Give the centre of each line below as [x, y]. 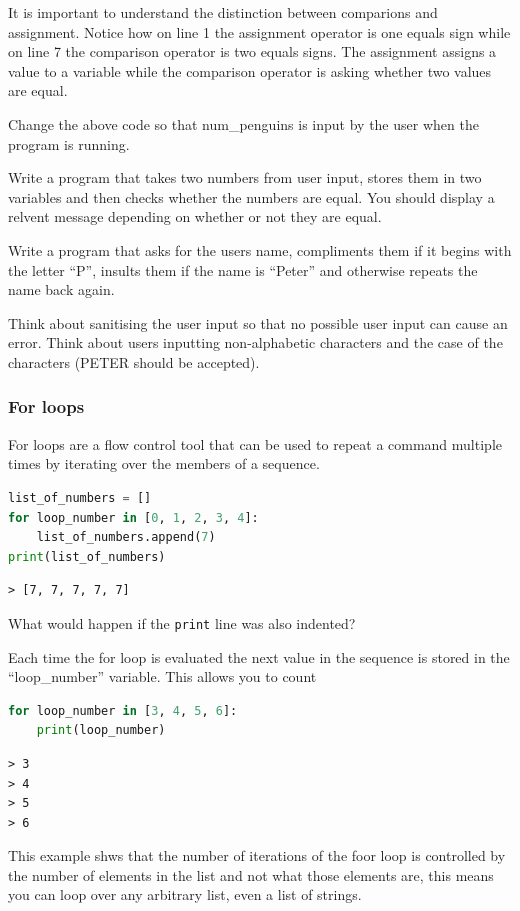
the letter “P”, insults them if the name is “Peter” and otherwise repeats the [243, 269]
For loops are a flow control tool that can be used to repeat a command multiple [255, 443]
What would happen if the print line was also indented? [182, 622]
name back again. [61, 289]
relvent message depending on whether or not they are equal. [195, 216]
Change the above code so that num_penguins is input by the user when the [243, 123]
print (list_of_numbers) [87, 556]
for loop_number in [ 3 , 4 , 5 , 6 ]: [123, 710]
